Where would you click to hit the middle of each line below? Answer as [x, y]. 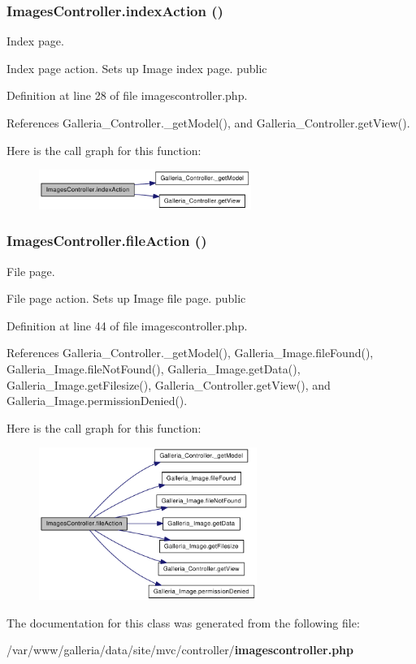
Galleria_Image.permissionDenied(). [97, 401]
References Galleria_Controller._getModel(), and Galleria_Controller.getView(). [208, 123]
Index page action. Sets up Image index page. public [137, 68]
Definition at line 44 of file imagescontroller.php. [127, 325]
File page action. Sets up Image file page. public [126, 298]
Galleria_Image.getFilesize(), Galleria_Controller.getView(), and [169, 384]
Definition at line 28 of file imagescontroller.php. [127, 95]
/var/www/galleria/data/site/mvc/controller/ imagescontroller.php [180, 650]
